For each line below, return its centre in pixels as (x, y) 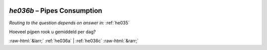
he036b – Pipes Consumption (56, 11)
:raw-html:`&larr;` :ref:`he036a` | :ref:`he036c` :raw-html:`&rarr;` (74, 41)
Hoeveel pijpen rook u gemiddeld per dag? (52, 32)
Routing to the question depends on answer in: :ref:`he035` (69, 23)
